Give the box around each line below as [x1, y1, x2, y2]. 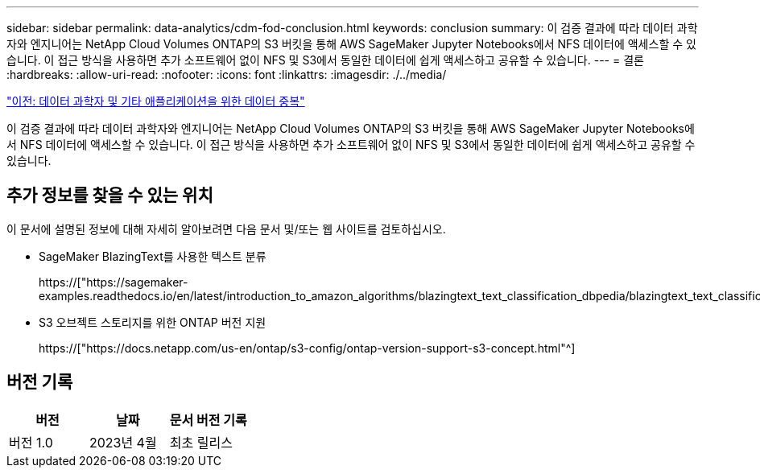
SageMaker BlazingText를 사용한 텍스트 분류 [39, 249, 266, 263]
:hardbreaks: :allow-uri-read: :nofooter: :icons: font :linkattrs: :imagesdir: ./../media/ [6, 68, 447, 81]
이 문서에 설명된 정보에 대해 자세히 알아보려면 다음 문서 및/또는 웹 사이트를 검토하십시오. [6, 221, 446, 236]
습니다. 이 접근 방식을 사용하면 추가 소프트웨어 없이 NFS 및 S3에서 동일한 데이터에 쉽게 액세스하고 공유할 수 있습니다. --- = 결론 [6, 53, 644, 67]
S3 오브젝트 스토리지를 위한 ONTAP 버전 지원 [39, 315, 266, 329]
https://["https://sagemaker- [39, 274, 188, 289]
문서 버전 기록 [169, 411, 247, 428]
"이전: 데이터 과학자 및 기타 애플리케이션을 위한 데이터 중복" [6, 94, 305, 108]
